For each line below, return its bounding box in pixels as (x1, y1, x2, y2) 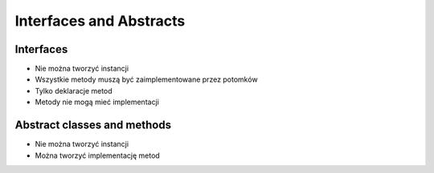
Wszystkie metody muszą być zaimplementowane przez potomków (35, 74, 258, 84)
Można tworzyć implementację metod (35, 151, 160, 160)
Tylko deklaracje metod (35, 86, 113, 95)
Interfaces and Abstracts (14, 12, 186, 30)
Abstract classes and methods (14, 119, 172, 132)
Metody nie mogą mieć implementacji (35, 97, 160, 107)
